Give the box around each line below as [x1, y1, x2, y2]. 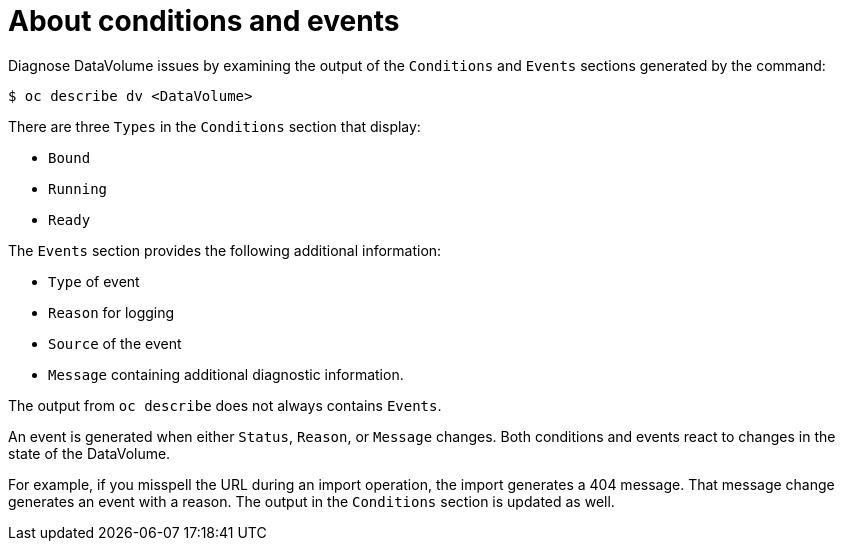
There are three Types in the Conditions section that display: [8, 117, 421, 135]
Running [48, 180, 108, 197]
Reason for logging [48, 303, 175, 321]
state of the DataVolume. [8, 444, 171, 462]
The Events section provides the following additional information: [8, 241, 442, 259]
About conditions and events [8, 4, 400, 38]
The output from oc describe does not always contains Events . [8, 396, 442, 414]
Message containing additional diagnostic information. [48, 365, 404, 383]
